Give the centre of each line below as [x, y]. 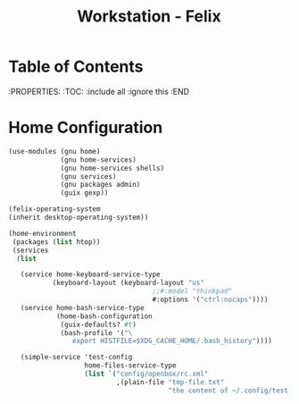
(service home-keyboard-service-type [91, 274]
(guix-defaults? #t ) [99, 324]
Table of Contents [76, 67]
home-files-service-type [130, 366]
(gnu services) [88, 176]
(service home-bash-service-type [82, 307]
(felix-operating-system [54, 209]
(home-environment [42, 233]
